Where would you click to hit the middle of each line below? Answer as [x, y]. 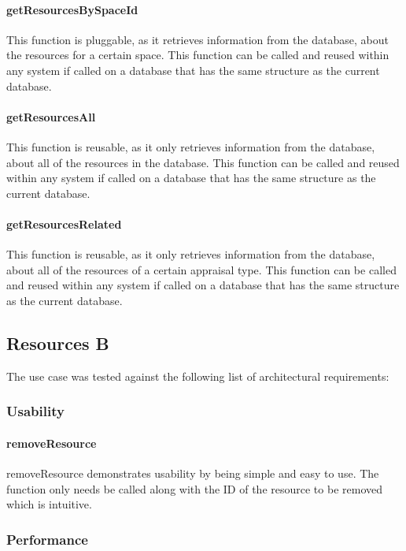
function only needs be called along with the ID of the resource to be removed [195, 488]
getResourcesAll [51, 116]
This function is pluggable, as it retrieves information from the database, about [197, 39]
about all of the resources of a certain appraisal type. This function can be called [201, 269]
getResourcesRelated [64, 223]
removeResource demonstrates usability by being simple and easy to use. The [193, 473]
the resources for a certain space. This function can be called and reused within [198, 55]
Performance [47, 539]
